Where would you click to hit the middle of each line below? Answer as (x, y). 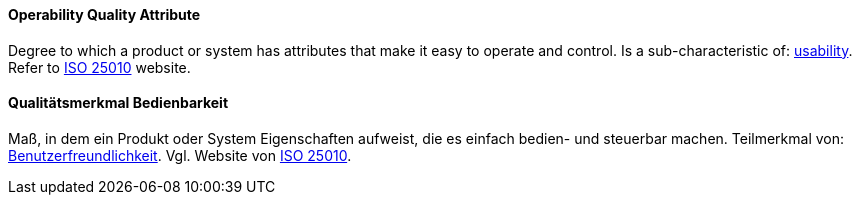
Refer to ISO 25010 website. (99, 67)
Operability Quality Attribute (104, 14)
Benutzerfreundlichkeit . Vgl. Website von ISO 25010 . (180, 155)
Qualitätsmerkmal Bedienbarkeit (118, 103)
